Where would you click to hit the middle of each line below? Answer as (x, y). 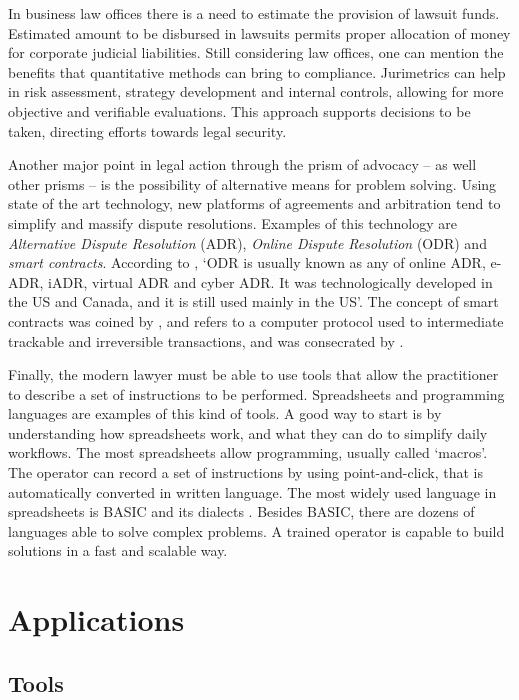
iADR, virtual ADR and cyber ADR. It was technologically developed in (270, 281)
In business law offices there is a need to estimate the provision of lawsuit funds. (254, 13)
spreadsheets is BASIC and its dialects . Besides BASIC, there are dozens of (241, 511)
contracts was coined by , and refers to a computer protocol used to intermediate (256, 320)
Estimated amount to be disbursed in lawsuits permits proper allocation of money (259, 32)
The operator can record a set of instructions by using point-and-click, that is (246, 472)
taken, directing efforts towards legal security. (147, 130)
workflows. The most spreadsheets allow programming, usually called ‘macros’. (248, 452)
